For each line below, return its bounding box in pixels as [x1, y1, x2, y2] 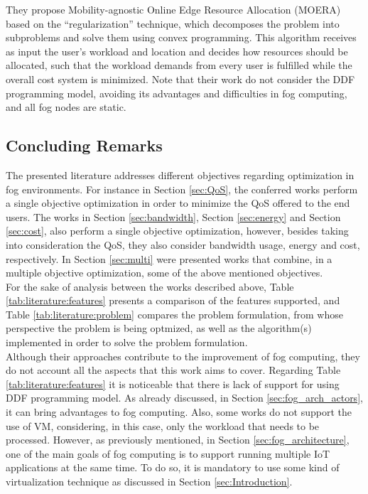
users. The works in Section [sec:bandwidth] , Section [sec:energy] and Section [6, 209, 341, 224]
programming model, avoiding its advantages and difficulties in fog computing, [6, 85, 347, 100]
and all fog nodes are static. [6, 100, 126, 114]
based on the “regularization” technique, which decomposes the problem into [6, 16, 340, 31]
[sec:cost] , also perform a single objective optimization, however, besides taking [6, 223, 349, 238]
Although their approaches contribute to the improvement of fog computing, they [6, 348, 360, 363]
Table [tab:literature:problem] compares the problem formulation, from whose [6, 306, 343, 321]
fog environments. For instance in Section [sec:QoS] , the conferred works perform [6, 181, 358, 196]
